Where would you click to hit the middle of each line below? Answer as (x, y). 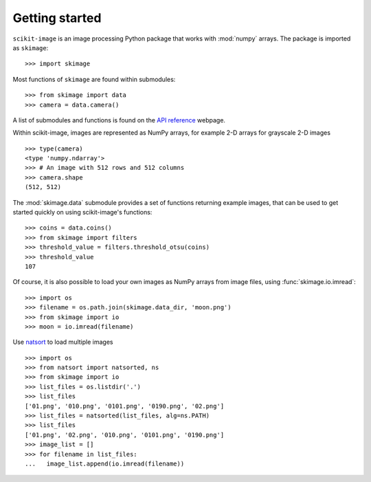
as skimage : (31, 47)
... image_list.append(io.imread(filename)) (105, 464)
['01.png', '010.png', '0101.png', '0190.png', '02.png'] (125, 406)
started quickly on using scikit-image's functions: (82, 212)
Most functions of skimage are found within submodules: (94, 79)
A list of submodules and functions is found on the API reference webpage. (119, 120)
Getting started (57, 18)
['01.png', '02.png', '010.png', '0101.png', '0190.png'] (125, 435)
